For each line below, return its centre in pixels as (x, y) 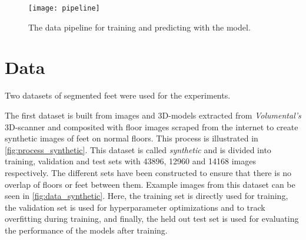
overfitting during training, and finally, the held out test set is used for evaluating (152, 219)
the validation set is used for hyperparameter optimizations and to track (135, 207)
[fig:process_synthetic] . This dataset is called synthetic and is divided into (138, 149)
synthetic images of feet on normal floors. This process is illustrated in (132, 138)
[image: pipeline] (64, 8)
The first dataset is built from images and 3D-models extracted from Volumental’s (153, 115)
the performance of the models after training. (86, 230)
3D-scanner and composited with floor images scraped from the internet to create (152, 126)
